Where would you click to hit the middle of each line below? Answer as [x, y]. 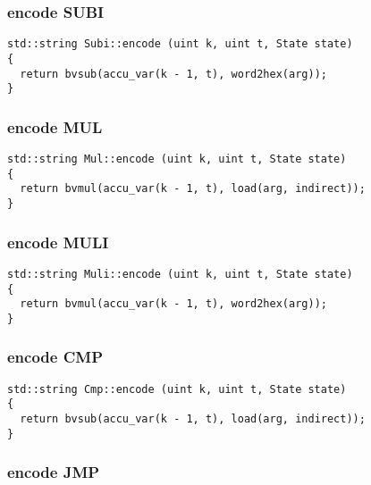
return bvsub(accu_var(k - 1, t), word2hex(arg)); [173, 74]
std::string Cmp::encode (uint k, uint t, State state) [177, 389]
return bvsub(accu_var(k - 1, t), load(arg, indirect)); [193, 419]
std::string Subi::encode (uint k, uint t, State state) [180, 44]
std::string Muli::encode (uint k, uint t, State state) [180, 274]
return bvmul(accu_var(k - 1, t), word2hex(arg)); [173, 304]
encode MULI [58, 242]
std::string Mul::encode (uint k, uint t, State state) [177, 159]
